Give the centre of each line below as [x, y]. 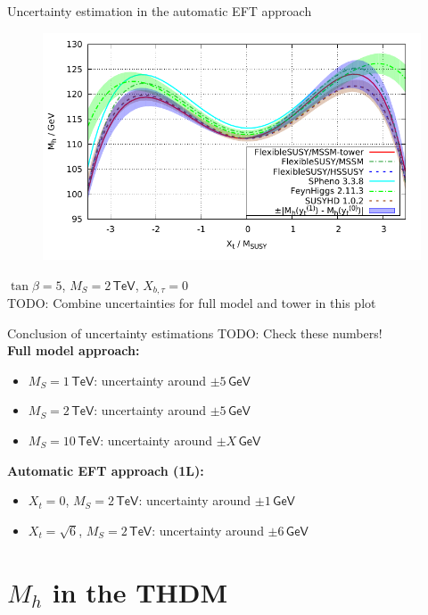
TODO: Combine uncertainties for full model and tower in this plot [192, 303]
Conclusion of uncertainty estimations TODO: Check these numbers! [195, 332]
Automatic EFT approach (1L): [106, 470]
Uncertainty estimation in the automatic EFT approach [160, 11]
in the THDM [140, 591]
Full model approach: [74, 350]
